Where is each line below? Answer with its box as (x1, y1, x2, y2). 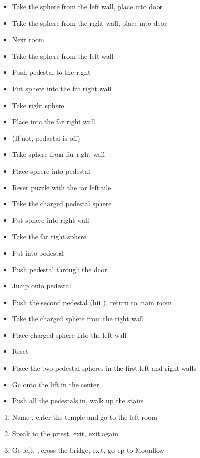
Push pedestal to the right (12, 67, 91, 77)
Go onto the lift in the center (12, 379, 99, 389)
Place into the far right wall (12, 116, 95, 127)
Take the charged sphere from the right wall (12, 313, 143, 324)
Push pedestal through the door (12, 264, 107, 274)
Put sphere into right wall (12, 215, 89, 225)
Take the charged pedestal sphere (12, 198, 112, 209)
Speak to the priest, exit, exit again (12, 428, 118, 438)
